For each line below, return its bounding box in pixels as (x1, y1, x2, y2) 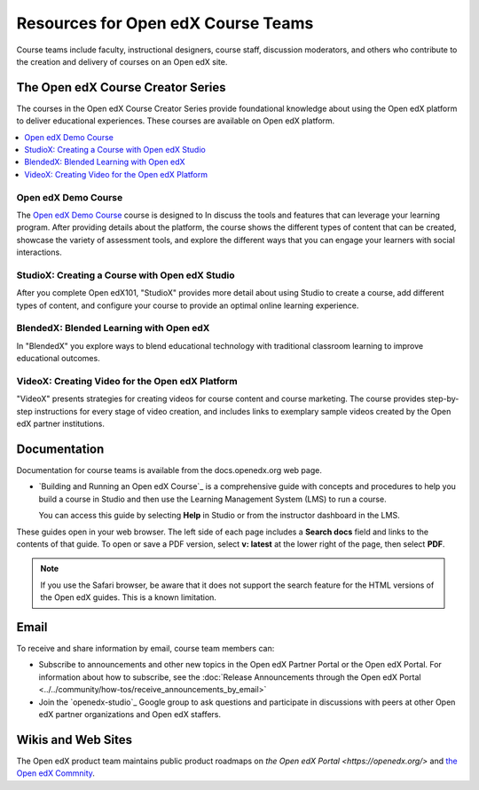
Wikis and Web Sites (16, 732, 133, 747)
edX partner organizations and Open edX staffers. (38, 708, 222, 719)
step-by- (427, 393, 459, 404)
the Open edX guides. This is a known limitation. (40, 592, 217, 603)
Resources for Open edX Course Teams (16, 13, 314, 33)
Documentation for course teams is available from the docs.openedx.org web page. (16, 465, 323, 475)
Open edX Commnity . (16, 768, 95, 778)
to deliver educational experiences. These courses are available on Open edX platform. (16, 115, 335, 126)
